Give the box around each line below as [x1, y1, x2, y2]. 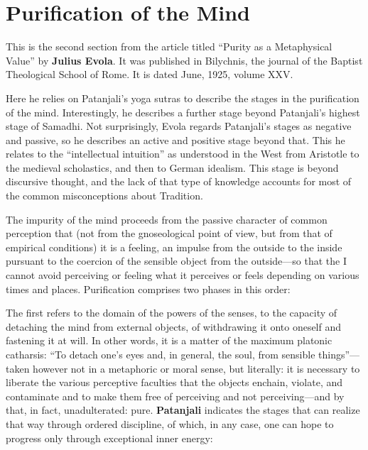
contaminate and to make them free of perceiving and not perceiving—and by [6, 388, 345, 403]
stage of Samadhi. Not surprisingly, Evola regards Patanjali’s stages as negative [6, 119, 352, 133]
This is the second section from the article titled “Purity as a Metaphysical [6, 39, 332, 54]
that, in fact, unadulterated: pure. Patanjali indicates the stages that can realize [6, 402, 360, 417]
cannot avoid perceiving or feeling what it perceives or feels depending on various [6, 268, 359, 282]
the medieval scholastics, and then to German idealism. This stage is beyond [6, 160, 339, 175]
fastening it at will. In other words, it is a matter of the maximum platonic [6, 333, 332, 348]
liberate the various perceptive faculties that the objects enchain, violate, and [6, 375, 343, 390]
